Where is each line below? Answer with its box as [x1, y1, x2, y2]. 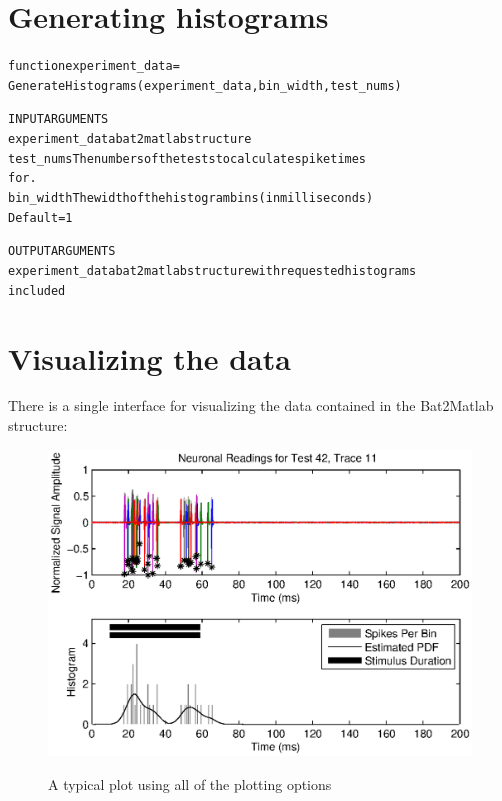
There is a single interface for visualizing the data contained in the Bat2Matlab [8, 395, 494, 416]
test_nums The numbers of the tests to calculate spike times [8, 151, 367, 166]
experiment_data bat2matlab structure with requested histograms [8, 264, 417, 279]
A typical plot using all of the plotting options [48, 774, 332, 795]
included [8, 283, 66, 298]
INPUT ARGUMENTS [8, 112, 109, 127]
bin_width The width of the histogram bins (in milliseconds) [8, 191, 374, 206]
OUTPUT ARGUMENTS [8, 244, 116, 259]
